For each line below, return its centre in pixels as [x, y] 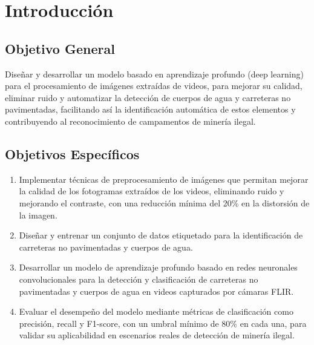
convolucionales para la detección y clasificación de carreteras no [139, 279]
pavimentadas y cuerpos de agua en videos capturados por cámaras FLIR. [156, 291]
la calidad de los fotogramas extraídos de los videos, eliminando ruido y [152, 191]
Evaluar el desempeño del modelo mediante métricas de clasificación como [156, 311]
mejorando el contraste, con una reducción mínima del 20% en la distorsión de [164, 202]
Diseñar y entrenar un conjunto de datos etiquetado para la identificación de [161, 235]
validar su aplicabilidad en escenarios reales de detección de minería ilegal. [157, 335]
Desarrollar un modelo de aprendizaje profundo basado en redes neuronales [158, 267]
